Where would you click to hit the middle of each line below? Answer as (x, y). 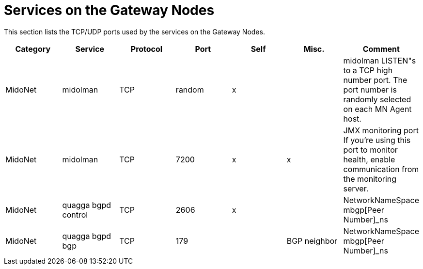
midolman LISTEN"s (380, 60)
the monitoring (370, 179)
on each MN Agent (377, 109)
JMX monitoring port (381, 130)
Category (33, 49)
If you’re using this (377, 140)
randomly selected (377, 99)
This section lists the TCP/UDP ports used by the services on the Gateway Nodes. (134, 32)
